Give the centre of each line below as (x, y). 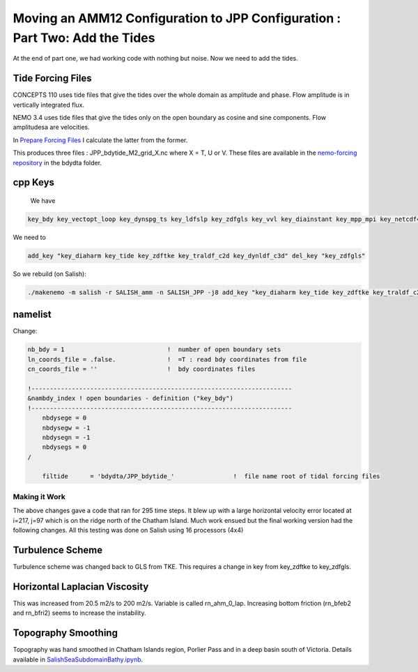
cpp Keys (34, 182)
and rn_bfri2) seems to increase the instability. (79, 613)
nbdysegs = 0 (64, 447)
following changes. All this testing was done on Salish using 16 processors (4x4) (128, 530)
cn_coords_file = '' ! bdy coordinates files (141, 369)
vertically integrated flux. (49, 105)
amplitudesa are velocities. (51, 127)
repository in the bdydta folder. (57, 162)
